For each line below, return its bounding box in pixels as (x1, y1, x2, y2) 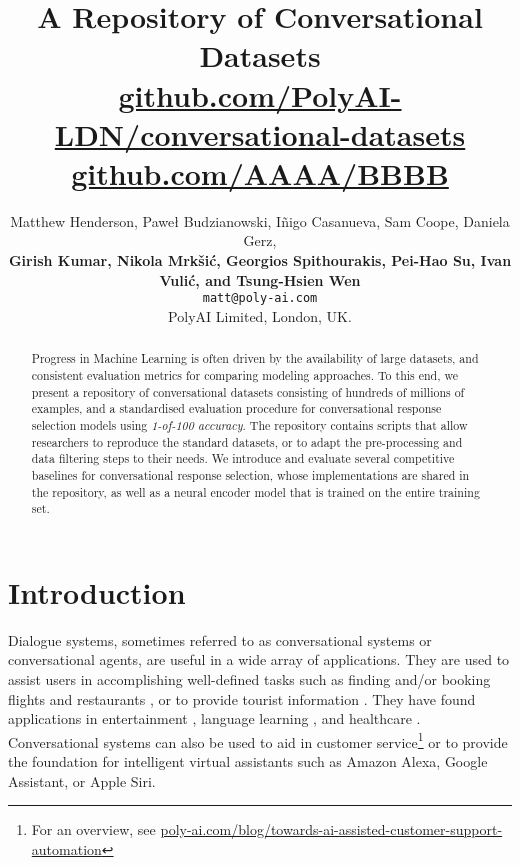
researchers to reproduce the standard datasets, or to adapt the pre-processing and (31, 433, 463, 450)
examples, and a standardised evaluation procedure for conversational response (31, 400, 442, 417)
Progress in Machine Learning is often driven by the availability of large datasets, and (31, 350, 479, 367)
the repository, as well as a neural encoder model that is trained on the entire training (31, 483, 480, 500)
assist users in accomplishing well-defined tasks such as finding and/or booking (8, 668, 491, 689)
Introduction (8, 571, 186, 612)
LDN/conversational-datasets (54, 113, 466, 154)
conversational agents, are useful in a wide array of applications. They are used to (8, 649, 510, 670)
